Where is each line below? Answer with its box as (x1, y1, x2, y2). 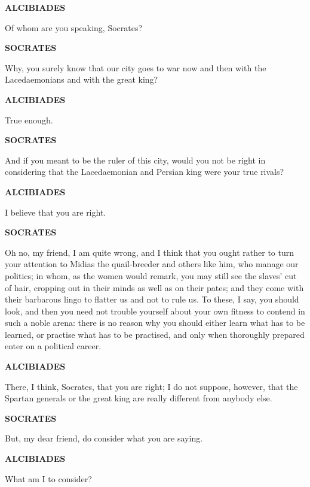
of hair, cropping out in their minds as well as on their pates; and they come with (5, 281, 304, 294)
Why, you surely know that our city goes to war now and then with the (5, 61, 266, 74)
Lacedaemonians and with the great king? (5, 73, 158, 86)
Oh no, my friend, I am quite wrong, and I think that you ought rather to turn (5, 246, 294, 258)
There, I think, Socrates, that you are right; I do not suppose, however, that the (5, 380, 298, 392)
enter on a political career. (5, 340, 102, 352)
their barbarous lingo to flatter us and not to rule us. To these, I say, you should (5, 293, 299, 305)
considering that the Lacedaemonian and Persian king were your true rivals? (5, 165, 284, 178)
